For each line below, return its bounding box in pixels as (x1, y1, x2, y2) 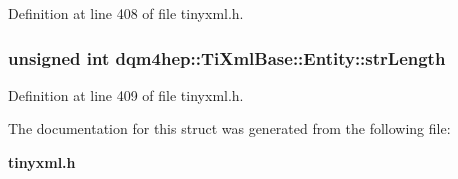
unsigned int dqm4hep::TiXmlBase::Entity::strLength (8, 45, 446, 70)
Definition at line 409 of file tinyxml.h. (8, 84, 244, 105)
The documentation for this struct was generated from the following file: (8, 118, 451, 139)
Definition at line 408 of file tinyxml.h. (8, 3, 244, 23)
